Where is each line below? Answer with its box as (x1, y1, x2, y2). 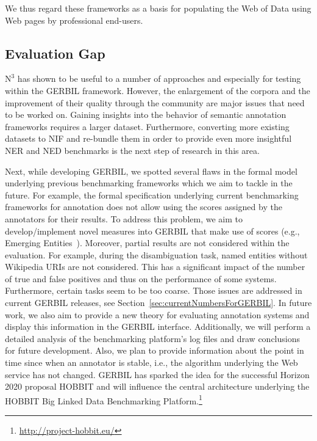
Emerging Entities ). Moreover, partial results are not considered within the (5, 236, 290, 249)
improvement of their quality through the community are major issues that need (5, 96, 305, 109)
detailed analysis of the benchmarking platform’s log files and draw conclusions (5, 332, 300, 344)
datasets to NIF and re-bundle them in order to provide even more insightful (5, 132, 292, 145)
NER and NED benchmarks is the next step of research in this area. (5, 144, 260, 156)
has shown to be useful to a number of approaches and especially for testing (17, 72, 301, 85)
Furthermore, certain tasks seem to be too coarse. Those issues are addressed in (5, 284, 302, 297)
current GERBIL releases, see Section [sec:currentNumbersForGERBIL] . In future (5, 296, 312, 309)
